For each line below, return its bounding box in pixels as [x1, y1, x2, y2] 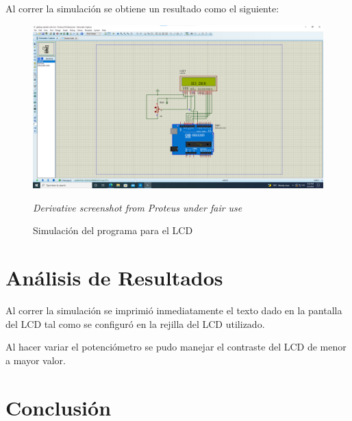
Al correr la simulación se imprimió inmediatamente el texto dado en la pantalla [5, 303, 342, 317]
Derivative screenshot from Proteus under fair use [33, 200, 242, 214]
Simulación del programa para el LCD [33, 223, 193, 238]
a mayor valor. [5, 353, 66, 367]
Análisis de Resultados [5, 264, 223, 292]
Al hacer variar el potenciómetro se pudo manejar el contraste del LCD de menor [5, 340, 347, 354]
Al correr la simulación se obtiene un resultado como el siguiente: [5, 1, 279, 15]
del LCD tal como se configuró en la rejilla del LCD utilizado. [5, 316, 265, 331]
